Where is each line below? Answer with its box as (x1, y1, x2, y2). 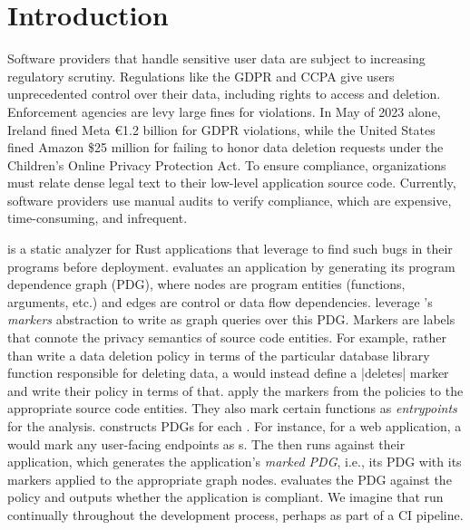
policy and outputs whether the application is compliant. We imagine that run (7, 487, 444, 506)
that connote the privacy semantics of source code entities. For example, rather (7, 328, 447, 347)
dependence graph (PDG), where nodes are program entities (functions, (7, 275, 406, 294)
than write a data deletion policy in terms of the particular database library (7, 345, 430, 364)
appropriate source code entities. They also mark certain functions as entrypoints (7, 399, 457, 418)
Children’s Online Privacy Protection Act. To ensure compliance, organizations (7, 155, 446, 174)
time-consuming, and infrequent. (7, 208, 188, 227)
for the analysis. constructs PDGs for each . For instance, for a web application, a (7, 417, 462, 435)
